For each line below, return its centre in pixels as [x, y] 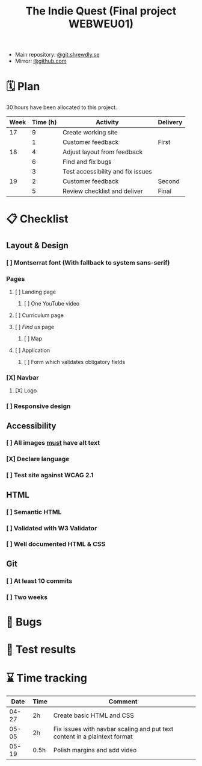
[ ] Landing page [35, 292]
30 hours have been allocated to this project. [62, 107]
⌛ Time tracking [47, 678]
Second [169, 181]
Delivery [170, 122]
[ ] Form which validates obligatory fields [75, 362]
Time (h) [44, 122]
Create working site [90, 133]
